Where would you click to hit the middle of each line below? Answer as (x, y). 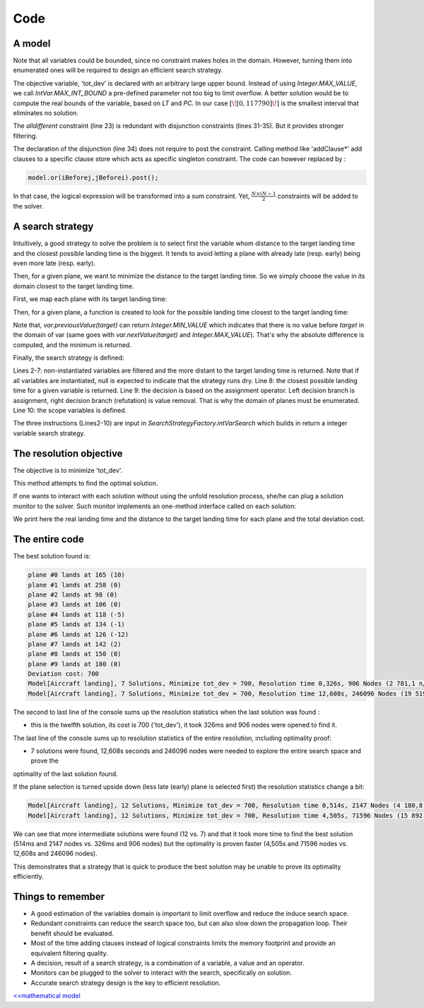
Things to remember (59, 897)
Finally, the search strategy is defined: (69, 358)
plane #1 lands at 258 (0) (75, 585)
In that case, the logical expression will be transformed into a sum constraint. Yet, (131, 196)
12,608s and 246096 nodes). (55, 854)
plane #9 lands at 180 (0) (75, 664)
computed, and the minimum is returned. (72, 345)
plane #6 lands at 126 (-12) (78, 634)
